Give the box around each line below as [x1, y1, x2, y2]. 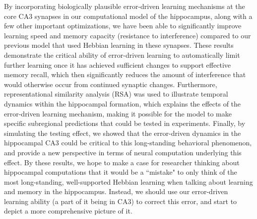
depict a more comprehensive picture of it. [4, 206, 132, 216]
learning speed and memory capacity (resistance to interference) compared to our [4, 30, 251, 40]
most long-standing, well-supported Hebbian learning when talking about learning [4, 176, 253, 187]
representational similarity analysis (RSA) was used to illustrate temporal [4, 89, 228, 99]
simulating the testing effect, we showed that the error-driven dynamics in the [4, 127, 241, 138]
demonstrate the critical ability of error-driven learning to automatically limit [4, 49, 240, 60]
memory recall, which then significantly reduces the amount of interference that [4, 69, 246, 80]
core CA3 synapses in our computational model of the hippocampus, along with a [4, 10, 253, 21]
